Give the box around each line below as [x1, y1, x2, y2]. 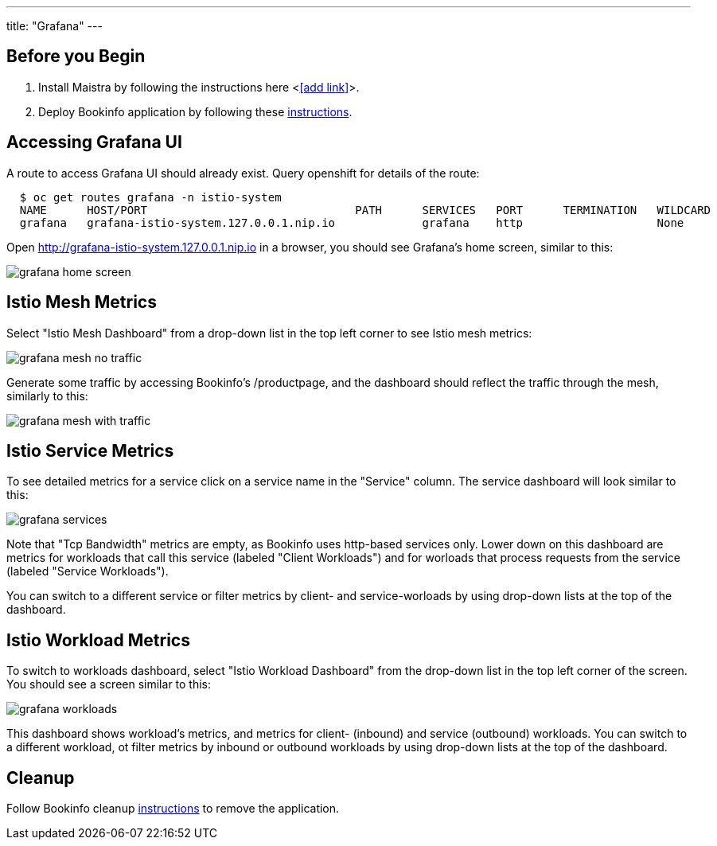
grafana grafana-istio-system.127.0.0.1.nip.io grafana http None [19, 216, 684, 229]
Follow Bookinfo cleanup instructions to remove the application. [6, 801, 340, 816]
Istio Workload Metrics [6, 630, 190, 650]
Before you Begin [6, 46, 146, 67]
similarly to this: [6, 388, 88, 403]
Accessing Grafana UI [6, 132, 182, 153]
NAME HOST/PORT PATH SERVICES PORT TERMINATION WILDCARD [19, 203, 711, 216]
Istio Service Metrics [6, 440, 174, 461]
